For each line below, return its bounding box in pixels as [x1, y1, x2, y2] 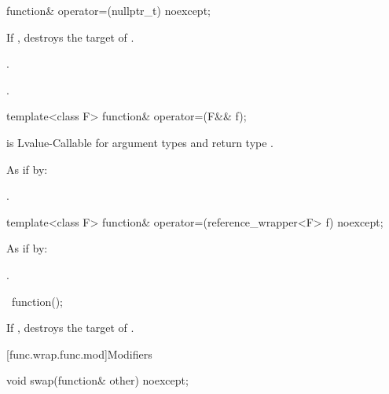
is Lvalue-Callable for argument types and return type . [6, 134, 274, 150]
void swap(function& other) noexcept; [6, 372, 189, 388]
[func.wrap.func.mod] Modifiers [6, 345, 152, 362]
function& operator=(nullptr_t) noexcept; [6, 2, 211, 18]
